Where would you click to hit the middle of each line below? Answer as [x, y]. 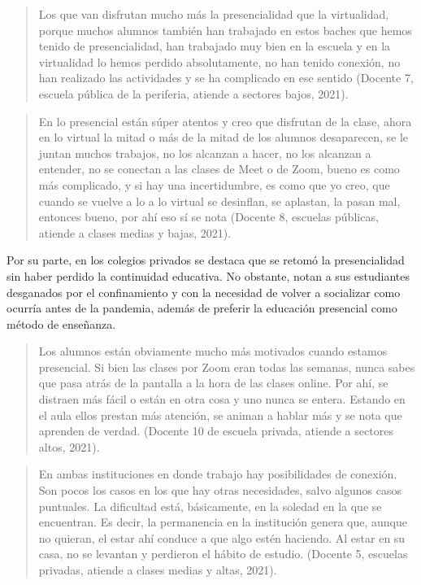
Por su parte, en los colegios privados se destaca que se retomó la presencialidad [206, 260]
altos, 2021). [69, 446]
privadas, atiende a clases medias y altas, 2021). [158, 570]
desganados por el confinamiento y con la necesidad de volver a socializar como [204, 292]
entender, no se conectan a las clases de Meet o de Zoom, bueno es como [219, 169]
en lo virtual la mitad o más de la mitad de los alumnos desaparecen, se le [224, 137]
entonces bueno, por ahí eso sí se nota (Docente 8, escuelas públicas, [208, 217]
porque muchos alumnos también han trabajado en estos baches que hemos [225, 30]
